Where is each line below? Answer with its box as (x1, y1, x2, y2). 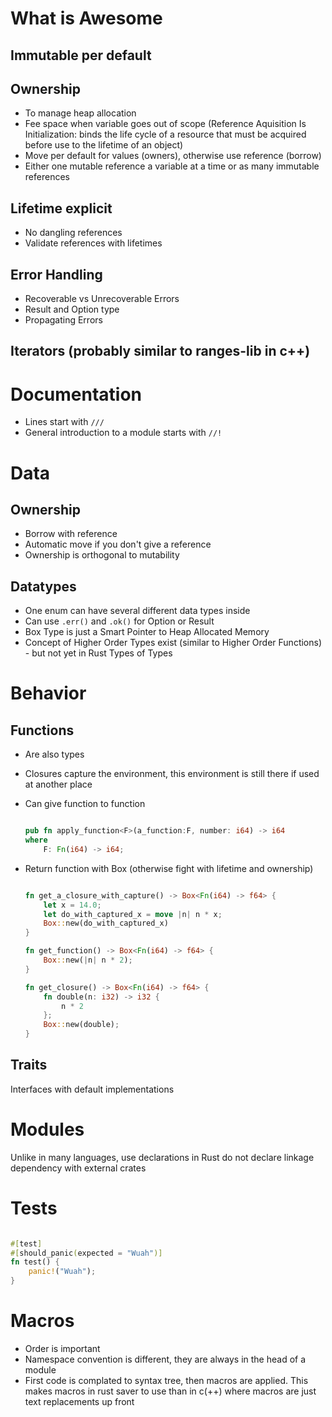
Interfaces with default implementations (10, 1083, 175, 1095)
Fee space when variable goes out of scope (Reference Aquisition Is (24, 118, 307, 130)
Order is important (24, 1343, 101, 1355)
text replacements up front (24, 1396, 135, 1408)
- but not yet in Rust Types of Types (24, 647, 173, 659)
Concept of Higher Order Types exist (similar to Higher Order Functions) (24, 637, 323, 649)
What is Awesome (10, 7, 163, 30)
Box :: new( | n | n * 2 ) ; (43, 955, 133, 966)
